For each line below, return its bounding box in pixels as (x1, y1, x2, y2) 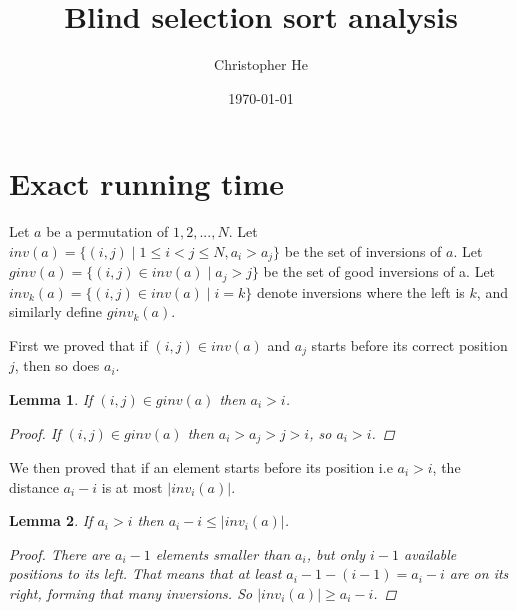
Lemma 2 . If (9, 510, 93, 531)
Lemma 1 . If (9, 388, 93, 409)
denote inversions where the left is (256, 281, 465, 302)
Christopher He (214, 54, 308, 75)
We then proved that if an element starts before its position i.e (9, 457, 393, 478)
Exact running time (9, 163, 284, 204)
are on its (449, 563, 509, 584)
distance (9, 476, 59, 497)
